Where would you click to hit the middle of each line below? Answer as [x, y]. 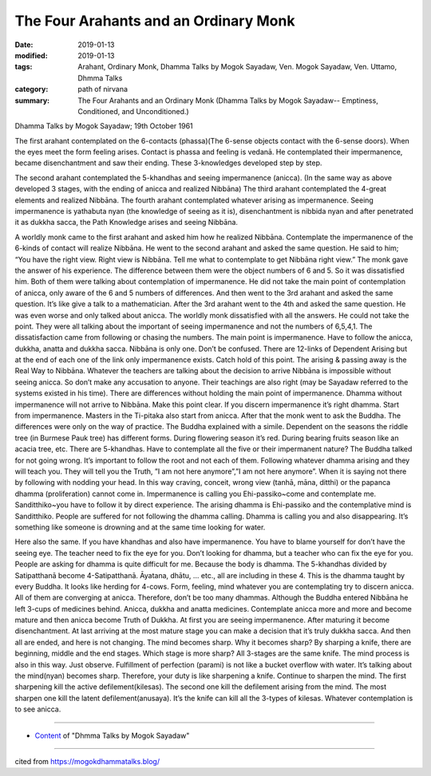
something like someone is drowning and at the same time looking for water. [140, 527]
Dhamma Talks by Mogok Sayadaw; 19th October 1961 [104, 126]
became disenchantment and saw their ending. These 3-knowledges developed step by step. [168, 163]
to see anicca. [38, 709]
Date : [24, 45]
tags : [24, 67]
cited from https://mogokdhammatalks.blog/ [87, 761]
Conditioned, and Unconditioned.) [133, 111]
